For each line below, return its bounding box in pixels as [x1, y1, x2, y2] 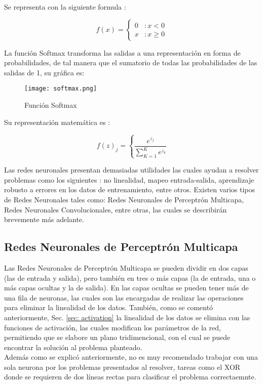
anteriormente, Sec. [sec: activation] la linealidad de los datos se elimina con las [4, 312, 250, 322]
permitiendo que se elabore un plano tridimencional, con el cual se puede [4, 332, 231, 343]
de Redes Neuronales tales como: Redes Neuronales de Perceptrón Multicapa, [4, 194, 244, 204]
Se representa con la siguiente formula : [4, 2, 126, 12]
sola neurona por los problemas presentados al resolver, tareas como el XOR [4, 361, 241, 372]
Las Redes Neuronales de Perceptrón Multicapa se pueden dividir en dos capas [4, 262, 248, 273]
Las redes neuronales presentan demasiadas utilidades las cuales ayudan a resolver [4, 164, 259, 175]
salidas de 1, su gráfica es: [4, 67, 85, 77]
